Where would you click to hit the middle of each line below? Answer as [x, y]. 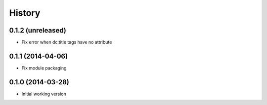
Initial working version [44, 94]
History [25, 13]
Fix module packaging [44, 68]
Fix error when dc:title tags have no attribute [67, 42]
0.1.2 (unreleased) [38, 30]
